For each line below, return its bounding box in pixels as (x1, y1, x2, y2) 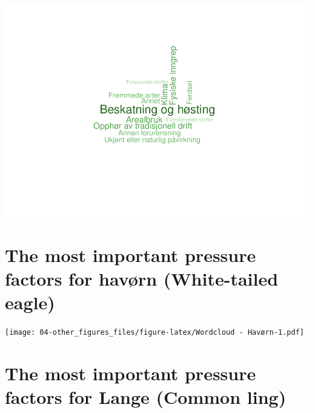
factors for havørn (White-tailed (5, 266, 279, 290)
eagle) (5, 290, 55, 315)
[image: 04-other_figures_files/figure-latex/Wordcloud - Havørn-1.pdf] (5, 328, 304, 337)
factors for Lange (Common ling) (5, 384, 287, 409)
